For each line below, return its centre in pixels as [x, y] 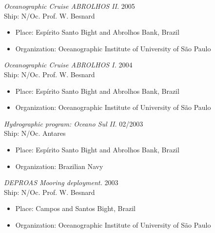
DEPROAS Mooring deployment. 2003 [61, 182]
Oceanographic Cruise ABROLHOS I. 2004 [68, 65]
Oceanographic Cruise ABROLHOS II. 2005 [69, 6]
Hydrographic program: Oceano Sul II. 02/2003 [74, 123]
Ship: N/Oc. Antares [35, 133]
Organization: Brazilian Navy [59, 166]
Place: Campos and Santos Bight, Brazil [75, 208]
